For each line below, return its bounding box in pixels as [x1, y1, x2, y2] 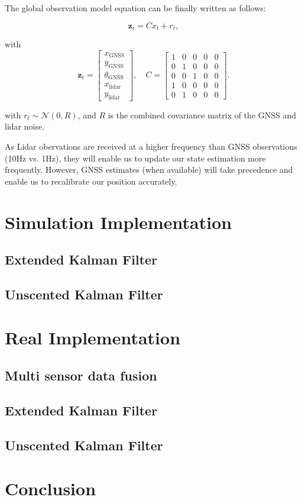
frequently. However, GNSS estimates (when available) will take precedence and [5, 163, 293, 176]
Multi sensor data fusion [5, 366, 157, 385]
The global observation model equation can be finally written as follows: [5, 2, 266, 14]
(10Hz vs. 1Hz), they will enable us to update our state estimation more [5, 151, 266, 164]
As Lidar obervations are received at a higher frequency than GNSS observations [5, 140, 297, 152]
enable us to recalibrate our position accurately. [5, 175, 177, 187]
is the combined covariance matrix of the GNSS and [108, 108, 297, 121]
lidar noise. [5, 120, 45, 133]
